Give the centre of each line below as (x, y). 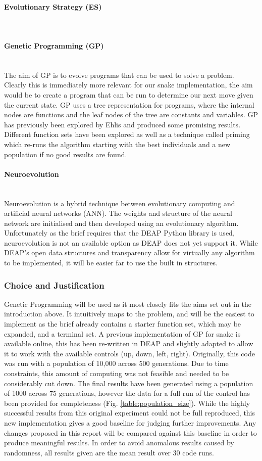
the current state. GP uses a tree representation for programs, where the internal (129, 104)
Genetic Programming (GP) (54, 45)
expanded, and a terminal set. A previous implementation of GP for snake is (122, 333)
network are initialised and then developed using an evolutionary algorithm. (121, 223)
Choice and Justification (54, 285)
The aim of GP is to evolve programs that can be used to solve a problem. (119, 75)
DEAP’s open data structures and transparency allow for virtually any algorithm (129, 252)
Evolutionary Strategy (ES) (53, 6)
